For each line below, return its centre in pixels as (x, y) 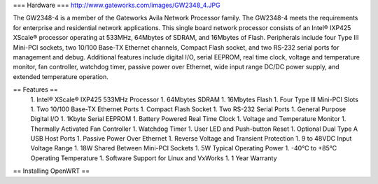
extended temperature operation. (61, 76)
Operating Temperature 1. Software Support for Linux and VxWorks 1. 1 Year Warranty (154, 158)
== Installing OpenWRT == (51, 171)
